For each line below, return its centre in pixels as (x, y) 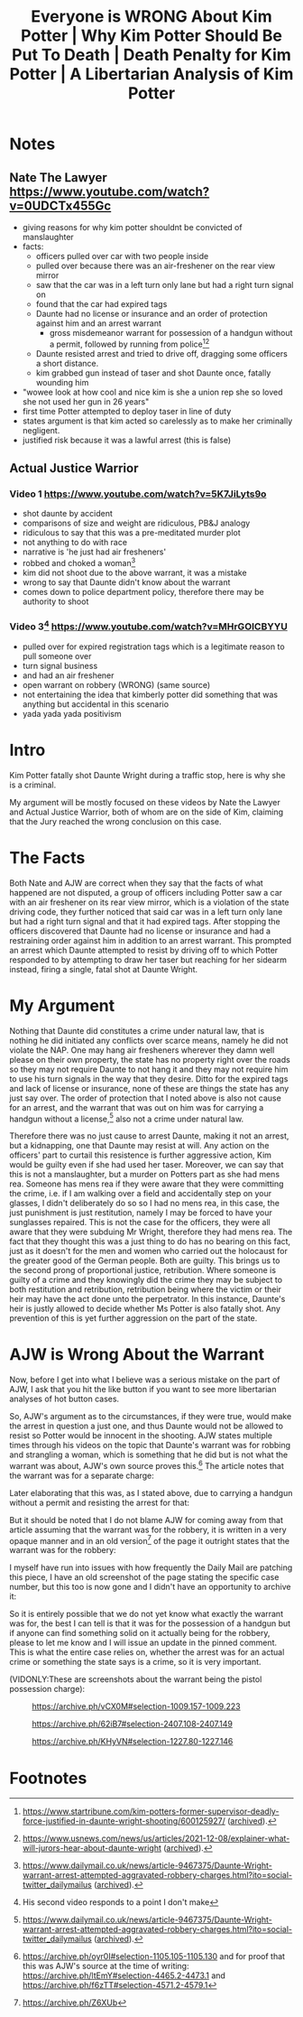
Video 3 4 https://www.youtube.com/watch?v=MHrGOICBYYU (149, 626)
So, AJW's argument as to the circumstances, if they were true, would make (151, 1417)
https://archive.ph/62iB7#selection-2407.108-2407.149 (132, 1724)
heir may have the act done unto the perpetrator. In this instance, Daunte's (147, 1299)
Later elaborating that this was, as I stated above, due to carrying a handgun (151, 1492)
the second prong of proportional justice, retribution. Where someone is (143, 1270)
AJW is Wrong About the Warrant (137, 1355)
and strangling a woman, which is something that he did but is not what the (149, 1455)
